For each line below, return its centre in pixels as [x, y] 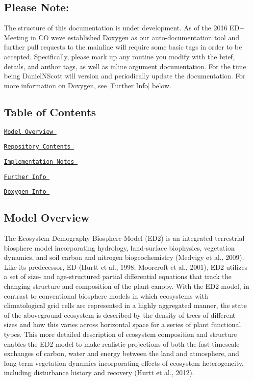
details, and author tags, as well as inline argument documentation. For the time [125, 66]
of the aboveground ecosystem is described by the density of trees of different [120, 315]
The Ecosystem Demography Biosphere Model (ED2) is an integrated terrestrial [124, 238]
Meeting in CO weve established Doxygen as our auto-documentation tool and [122, 37]
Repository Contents [38, 147]
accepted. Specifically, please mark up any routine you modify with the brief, [119, 56]
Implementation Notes [39, 162]
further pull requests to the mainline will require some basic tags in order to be [123, 47]
